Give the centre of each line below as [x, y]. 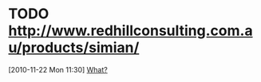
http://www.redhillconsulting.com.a [130, 31]
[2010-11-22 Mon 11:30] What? [58, 69]
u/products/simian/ [74, 48]
